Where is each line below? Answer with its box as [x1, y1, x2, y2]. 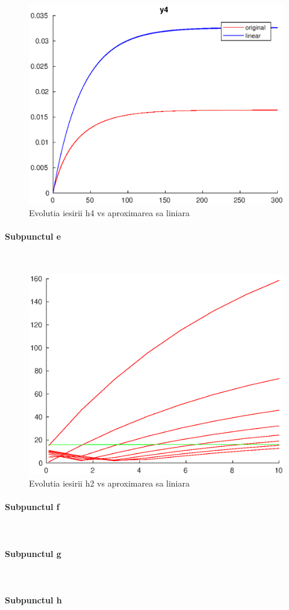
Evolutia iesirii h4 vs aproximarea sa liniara [29, 207, 190, 219]
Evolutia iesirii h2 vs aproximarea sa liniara [29, 477, 190, 490]
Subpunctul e [5, 230, 61, 243]
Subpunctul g [5, 547, 61, 559]
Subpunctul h [5, 594, 62, 606]
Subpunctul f [5, 500, 60, 513]
